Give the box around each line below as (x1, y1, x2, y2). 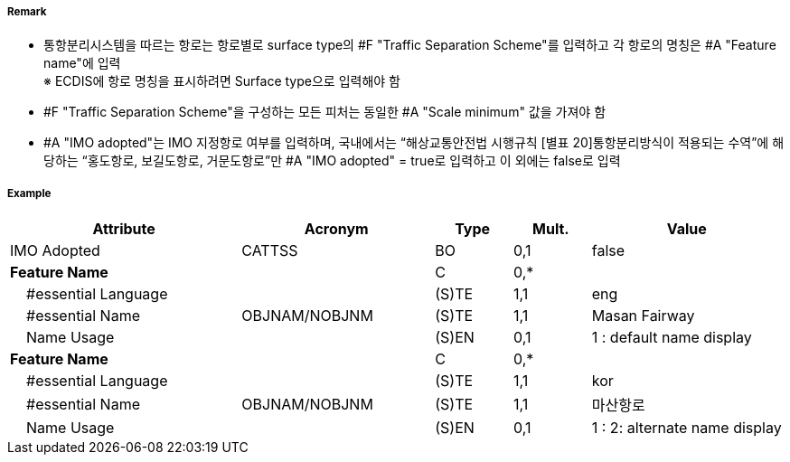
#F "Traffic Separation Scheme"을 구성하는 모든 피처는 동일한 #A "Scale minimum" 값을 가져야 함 (43, 104, 607, 120)
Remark (7, 5, 47, 18)
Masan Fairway (591, 306, 695, 325)
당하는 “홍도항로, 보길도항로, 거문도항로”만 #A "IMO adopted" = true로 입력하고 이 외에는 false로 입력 (43, 153, 621, 169)
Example (7, 186, 52, 200)
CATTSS (241, 241, 298, 260)
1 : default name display (591, 328, 752, 347)
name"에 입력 (43, 55, 121, 71)
